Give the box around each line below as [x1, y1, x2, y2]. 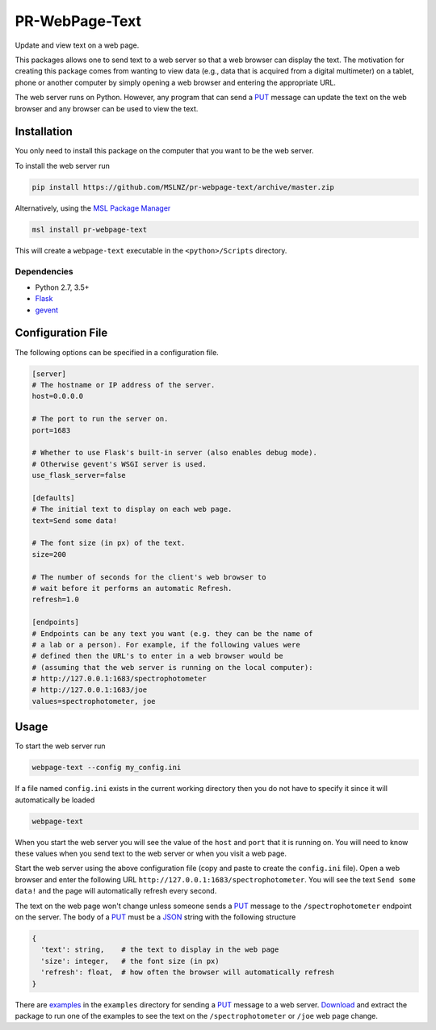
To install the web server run [15, 161, 111, 170]
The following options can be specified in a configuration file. [15, 347, 220, 357]
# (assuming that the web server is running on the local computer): [31, 663, 313, 672]
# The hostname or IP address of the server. [31, 380, 216, 389]
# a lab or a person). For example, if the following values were [31, 640, 300, 649]
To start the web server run [15, 741, 106, 751]
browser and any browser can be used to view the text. [15, 103, 199, 113]
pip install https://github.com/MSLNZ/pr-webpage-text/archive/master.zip [31, 182, 335, 191]
